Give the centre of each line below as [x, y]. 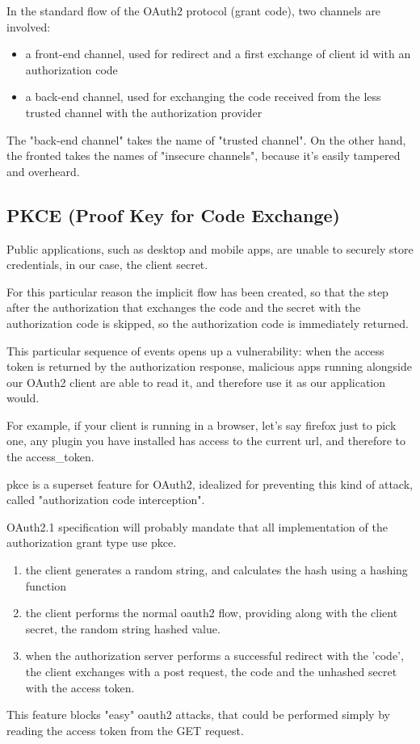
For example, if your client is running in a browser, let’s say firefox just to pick [202, 425]
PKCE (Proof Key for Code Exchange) [173, 214]
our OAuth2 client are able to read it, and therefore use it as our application [196, 382]
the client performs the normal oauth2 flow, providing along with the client [212, 613]
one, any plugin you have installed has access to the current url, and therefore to [206, 441]
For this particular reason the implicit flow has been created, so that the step [197, 291]
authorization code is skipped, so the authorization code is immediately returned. [208, 323]
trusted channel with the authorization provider [144, 112]
